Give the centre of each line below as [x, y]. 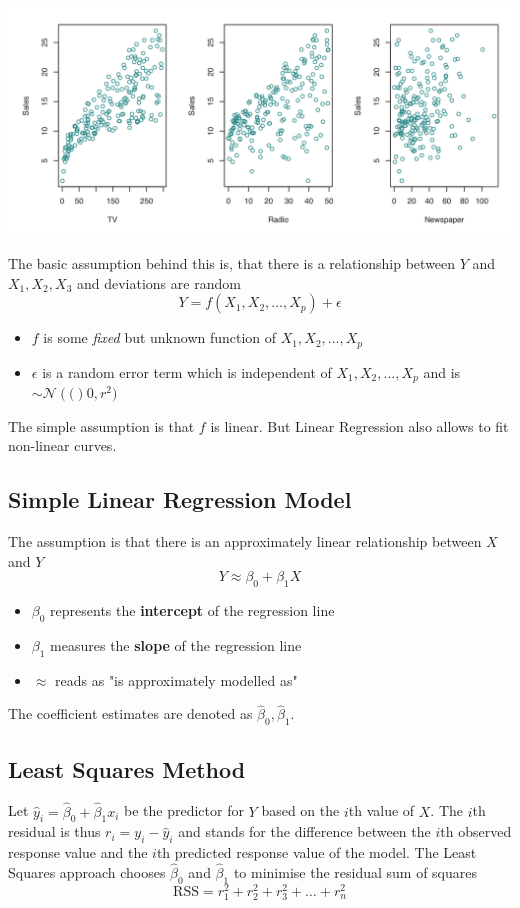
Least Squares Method [127, 768]
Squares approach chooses [87, 872]
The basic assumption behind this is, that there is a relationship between [232, 262]
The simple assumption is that [101, 425]
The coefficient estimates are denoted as [130, 713]
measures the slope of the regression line [176, 644]
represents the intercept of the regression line [192, 610]
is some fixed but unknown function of [160, 337]
